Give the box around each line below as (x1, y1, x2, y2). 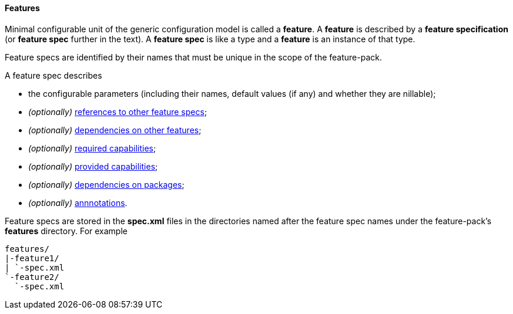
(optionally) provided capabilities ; (28, 161, 158, 171)
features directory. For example (5, 225, 128, 236)
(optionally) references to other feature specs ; (28, 106, 207, 117)
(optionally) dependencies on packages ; (28, 179, 185, 190)
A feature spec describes (5, 70, 102, 80)
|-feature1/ (5, 253, 59, 263)
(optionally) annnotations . (28, 197, 128, 208)
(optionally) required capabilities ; (28, 143, 156, 153)
